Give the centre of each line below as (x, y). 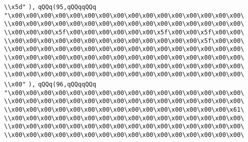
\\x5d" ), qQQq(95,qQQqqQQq (50, 7)
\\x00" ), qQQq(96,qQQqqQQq (50, 84)
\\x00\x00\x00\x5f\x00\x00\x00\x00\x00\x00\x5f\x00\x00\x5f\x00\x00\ (124, 32)
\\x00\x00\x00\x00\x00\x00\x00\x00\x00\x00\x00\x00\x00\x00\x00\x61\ (124, 109)
